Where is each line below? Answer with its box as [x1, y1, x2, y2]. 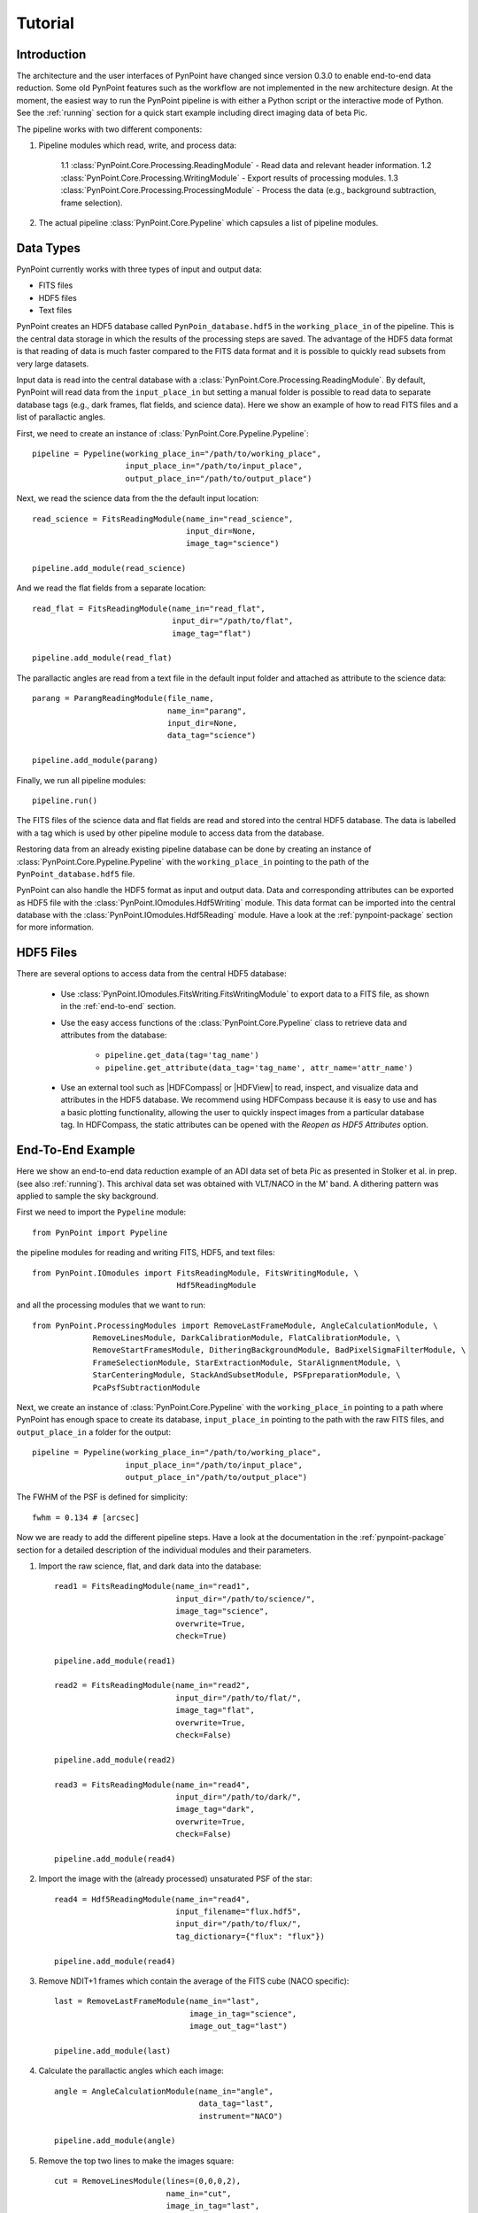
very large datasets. [16, 359, 89, 369]
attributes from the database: [60, 1029, 167, 1040]
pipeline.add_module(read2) [54, 1754, 176, 1765]
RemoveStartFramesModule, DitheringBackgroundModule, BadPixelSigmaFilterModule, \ [92, 1346, 466, 1355]
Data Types [16, 240, 81, 256]
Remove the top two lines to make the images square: [38, 2155, 235, 2166]
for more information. [16, 921, 95, 933]
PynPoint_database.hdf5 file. [16, 868, 135, 879]
